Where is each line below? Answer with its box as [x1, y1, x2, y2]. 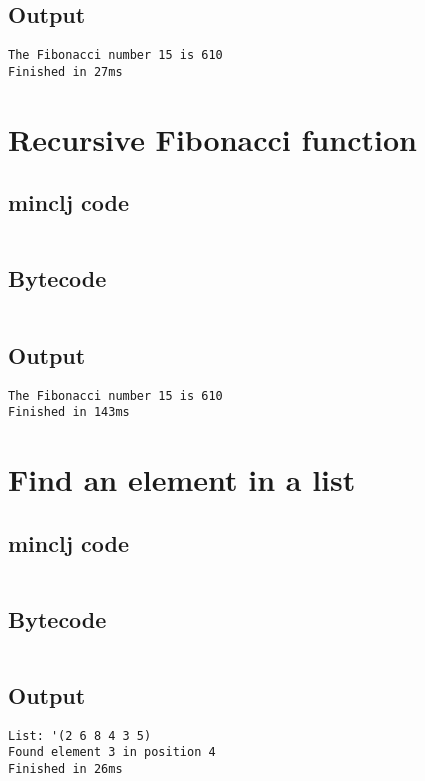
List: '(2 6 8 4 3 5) [8, 728, 152, 743]
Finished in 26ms [8, 762, 123, 777]
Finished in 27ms [8, 64, 123, 79]
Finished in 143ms [8, 405, 130, 420]
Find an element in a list [8, 459, 356, 499]
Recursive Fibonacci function [8, 118, 417, 159]
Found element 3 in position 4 [8, 745, 216, 760]
